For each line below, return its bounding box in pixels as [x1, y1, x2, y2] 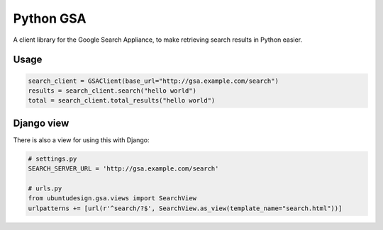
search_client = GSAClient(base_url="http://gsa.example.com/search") [28, 76, 279, 85]
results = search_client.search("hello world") [28, 86, 196, 95]
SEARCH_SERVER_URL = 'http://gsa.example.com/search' [28, 165, 219, 173]
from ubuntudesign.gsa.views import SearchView [28, 195, 196, 202]
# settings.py [28, 154, 77, 163]
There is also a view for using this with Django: [13, 135, 150, 144]
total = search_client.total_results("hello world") [28, 96, 216, 105]
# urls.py [28, 184, 62, 192]
